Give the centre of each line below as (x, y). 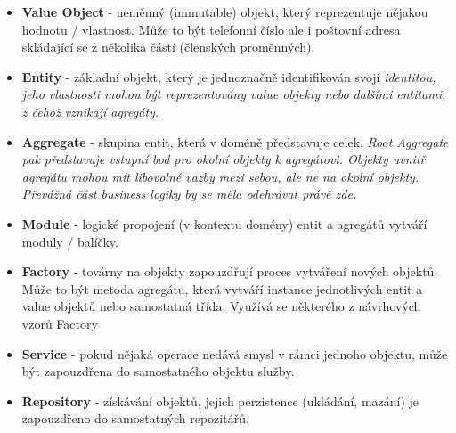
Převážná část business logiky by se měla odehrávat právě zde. (189, 194)
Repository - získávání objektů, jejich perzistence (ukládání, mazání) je (220, 400)
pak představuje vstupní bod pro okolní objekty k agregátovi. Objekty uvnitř (224, 159)
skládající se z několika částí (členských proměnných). (168, 47)
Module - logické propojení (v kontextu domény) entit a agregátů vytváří (224, 223)
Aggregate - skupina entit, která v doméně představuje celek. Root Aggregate (235, 141)
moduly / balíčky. (70, 241)
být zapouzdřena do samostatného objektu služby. (158, 371)
